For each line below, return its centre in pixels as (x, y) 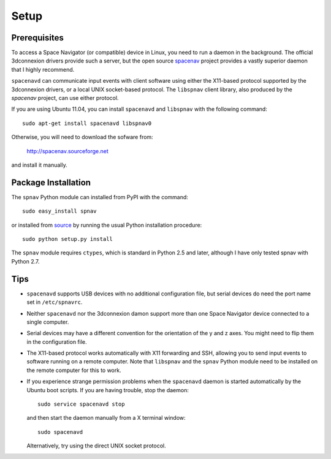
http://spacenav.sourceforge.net (67, 151)
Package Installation (51, 182)
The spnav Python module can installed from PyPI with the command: (100, 197)
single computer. (48, 322)
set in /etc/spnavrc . (55, 302)
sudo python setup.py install (68, 239)
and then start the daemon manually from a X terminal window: (106, 418)
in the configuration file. (57, 342)
